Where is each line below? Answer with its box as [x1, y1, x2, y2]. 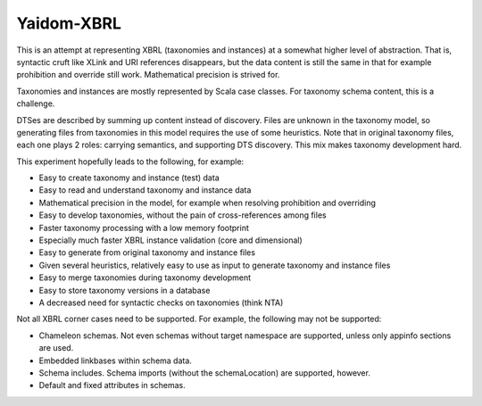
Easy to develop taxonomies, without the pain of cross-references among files [38, 210, 327, 220]
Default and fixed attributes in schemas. [38, 380, 187, 391]
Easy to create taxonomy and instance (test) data [38, 172, 220, 183]
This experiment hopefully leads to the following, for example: [16, 156, 245, 167]
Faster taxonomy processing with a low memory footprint [38, 222, 249, 233]
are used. [38, 343, 74, 353]
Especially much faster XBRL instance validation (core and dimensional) [38, 235, 303, 245]
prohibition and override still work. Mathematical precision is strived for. [16, 70, 280, 80]
